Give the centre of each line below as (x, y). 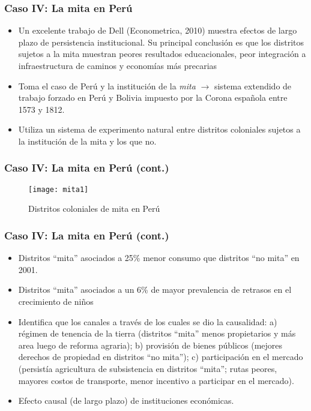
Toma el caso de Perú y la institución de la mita (107, 85)
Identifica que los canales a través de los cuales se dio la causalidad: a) (148, 321)
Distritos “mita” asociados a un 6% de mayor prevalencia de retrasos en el (155, 289)
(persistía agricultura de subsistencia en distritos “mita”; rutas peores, (148, 368)
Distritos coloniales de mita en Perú (94, 208)
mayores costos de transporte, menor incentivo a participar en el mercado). (156, 380)
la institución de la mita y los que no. (87, 141)
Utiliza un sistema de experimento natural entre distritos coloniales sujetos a (159, 129)
